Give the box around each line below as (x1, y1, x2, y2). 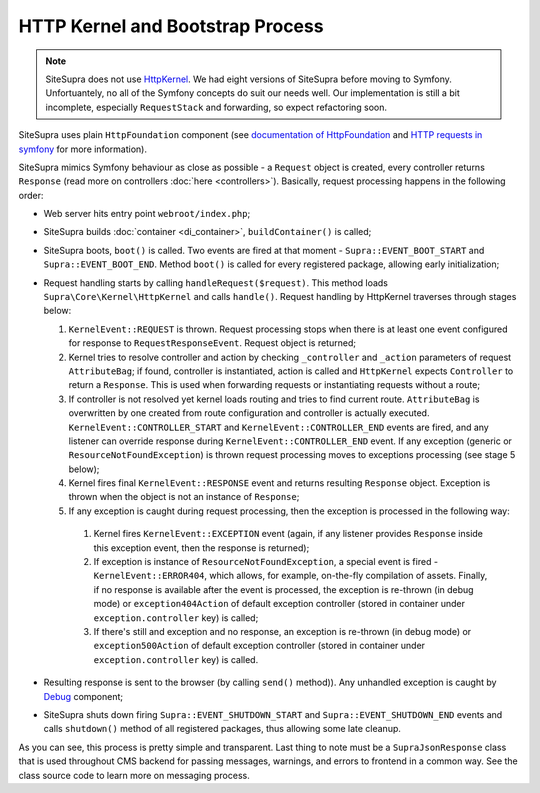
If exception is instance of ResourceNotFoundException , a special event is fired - (93, 556, 439, 568)
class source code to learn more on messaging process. (18, 769, 250, 781)
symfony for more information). (18, 143, 147, 155)
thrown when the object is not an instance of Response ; (68, 491, 300, 503)
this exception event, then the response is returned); (93, 541, 310, 554)
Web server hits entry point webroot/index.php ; (43, 208, 251, 220)
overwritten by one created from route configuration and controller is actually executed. (68, 407, 430, 419)
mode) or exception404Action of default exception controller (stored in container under (93, 598, 465, 610)
